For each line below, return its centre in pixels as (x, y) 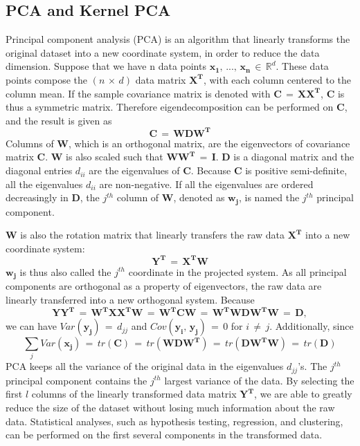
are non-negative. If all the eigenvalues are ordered (206, 184)
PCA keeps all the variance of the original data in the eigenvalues (145, 366)
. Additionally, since (312, 326)
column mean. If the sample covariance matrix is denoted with (138, 93)
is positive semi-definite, (296, 170)
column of (138, 197)
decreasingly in (37, 197)
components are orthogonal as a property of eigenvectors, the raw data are (164, 286)
